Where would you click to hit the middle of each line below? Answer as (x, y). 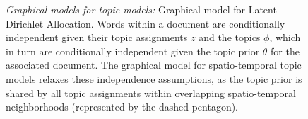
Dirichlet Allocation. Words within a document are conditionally (146, 23)
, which (285, 37)
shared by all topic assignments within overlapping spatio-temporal (151, 92)
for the (285, 51)
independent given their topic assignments (97, 37)
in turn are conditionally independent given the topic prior (133, 51)
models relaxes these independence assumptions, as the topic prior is (154, 78)
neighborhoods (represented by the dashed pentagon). (122, 107)
